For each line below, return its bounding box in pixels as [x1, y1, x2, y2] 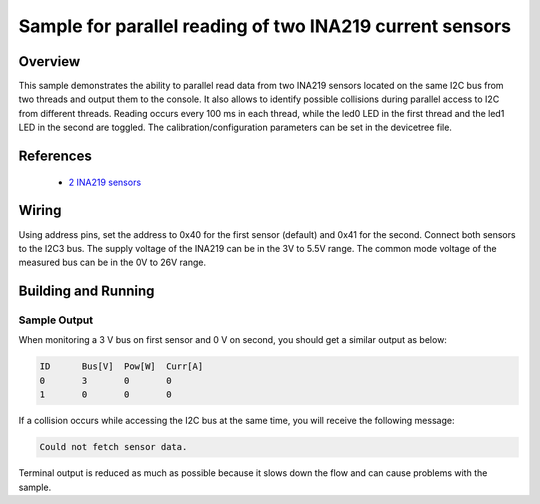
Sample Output [18, 313, 94, 327]
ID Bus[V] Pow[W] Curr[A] [39, 361, 204, 372]
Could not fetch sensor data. [39, 441, 188, 453]
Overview [18, 53, 81, 70]
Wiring [18, 202, 62, 219]
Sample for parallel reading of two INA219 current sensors [18, 15, 512, 37]
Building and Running [18, 283, 155, 300]
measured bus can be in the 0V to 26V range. [18, 256, 207, 269]
